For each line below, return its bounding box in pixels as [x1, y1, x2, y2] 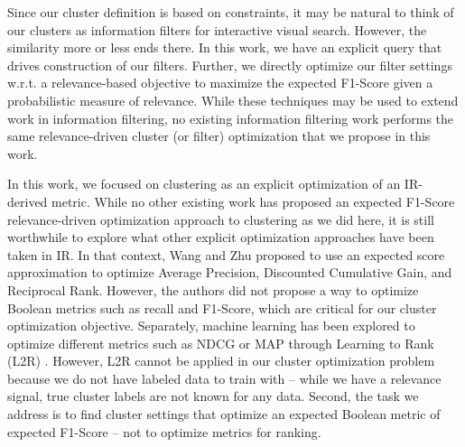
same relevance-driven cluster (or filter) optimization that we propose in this [7, 126, 431, 145]
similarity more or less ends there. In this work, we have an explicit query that [7, 38, 442, 57]
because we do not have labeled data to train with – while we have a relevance [7, 368, 442, 387]
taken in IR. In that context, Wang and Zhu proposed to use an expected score [7, 245, 445, 264]
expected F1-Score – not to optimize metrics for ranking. [7, 422, 321, 441]
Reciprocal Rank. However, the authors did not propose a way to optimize [7, 280, 419, 299]
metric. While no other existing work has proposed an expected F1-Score [51, 191, 455, 210]
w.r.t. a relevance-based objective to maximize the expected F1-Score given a [7, 73, 433, 92]
